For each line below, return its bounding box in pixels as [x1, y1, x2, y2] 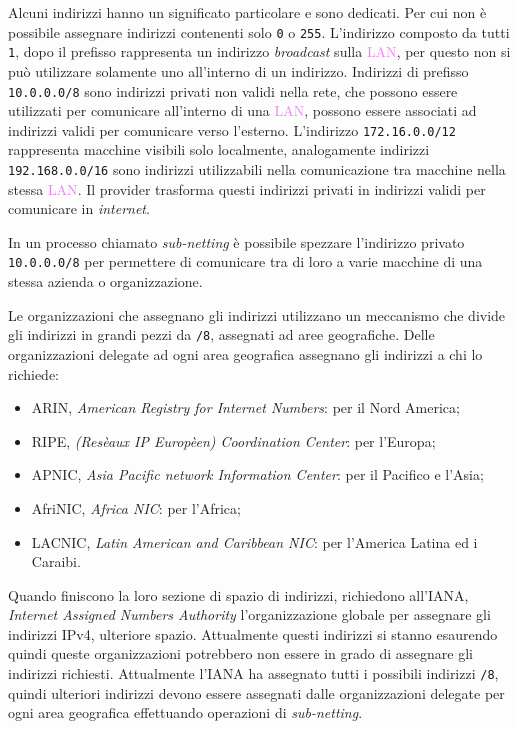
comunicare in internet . [8, 198, 150, 219]
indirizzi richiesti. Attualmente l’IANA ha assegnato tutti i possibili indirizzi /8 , [8, 663, 499, 684]
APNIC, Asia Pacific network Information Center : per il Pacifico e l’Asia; [31, 464, 484, 485]
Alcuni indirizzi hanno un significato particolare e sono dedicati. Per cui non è [8, 2, 487, 22]
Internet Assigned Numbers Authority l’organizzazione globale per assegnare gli [8, 604, 491, 625]
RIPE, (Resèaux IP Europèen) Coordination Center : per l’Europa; [31, 430, 436, 451]
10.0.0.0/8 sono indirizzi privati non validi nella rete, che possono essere [8, 80, 458, 101]
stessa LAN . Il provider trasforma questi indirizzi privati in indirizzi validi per [8, 178, 486, 199]
